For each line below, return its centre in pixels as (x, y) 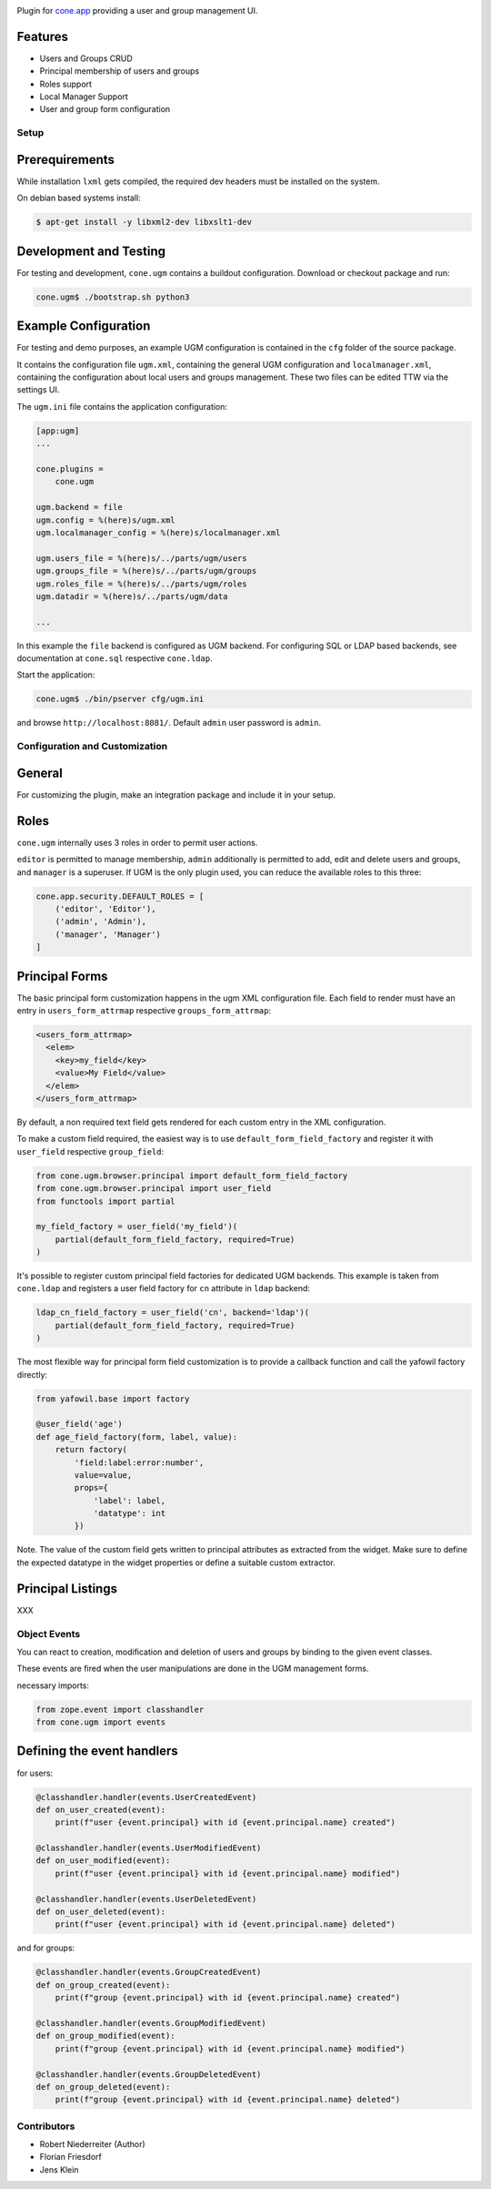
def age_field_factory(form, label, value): (137, 1437)
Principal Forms (62, 976)
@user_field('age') (79, 1424)
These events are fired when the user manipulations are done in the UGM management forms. (193, 1669)
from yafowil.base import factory (113, 1399)
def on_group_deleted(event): (103, 2087)
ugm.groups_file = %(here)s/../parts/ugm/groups (146, 571)
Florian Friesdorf (70, 2157)
